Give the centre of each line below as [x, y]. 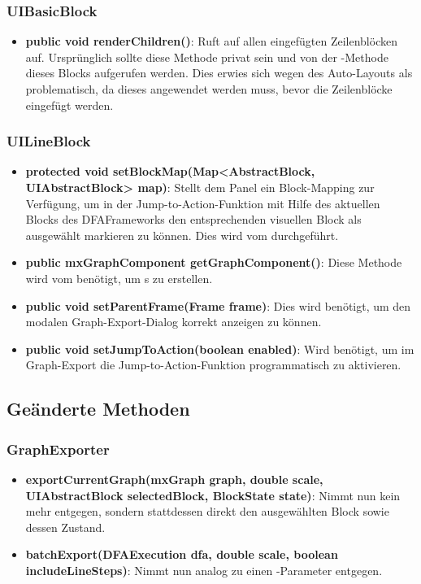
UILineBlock [49, 141]
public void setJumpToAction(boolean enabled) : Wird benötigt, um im [220, 349]
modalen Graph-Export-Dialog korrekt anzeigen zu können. [174, 322]
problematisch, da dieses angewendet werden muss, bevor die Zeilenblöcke [209, 89]
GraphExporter [58, 449]
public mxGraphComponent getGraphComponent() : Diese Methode [214, 262]
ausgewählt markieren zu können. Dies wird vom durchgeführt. [182, 235]
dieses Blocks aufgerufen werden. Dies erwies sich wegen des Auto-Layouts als [219, 73]
